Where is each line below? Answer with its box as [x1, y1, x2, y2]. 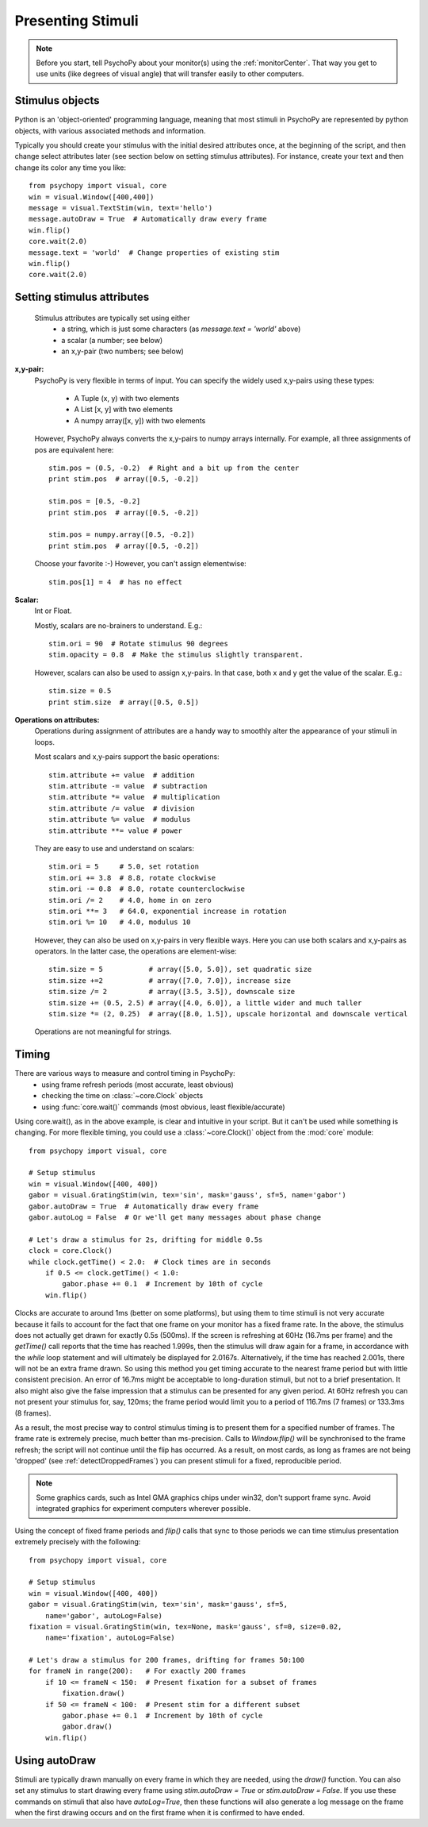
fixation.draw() [62, 1689, 125, 1698]
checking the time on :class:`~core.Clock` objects [41, 1091, 204, 1100]
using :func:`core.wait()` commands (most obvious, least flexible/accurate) [41, 1102, 285, 1112]
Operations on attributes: [14, 715, 100, 725]
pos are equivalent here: [34, 445, 114, 454]
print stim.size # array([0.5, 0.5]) [48, 697, 200, 707]
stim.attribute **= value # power [48, 826, 182, 835]
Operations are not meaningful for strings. [34, 1027, 172, 1036]
